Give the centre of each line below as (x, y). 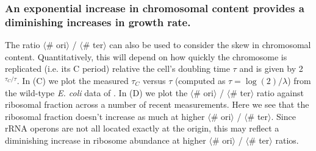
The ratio (23, 45)
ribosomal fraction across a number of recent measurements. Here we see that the (157, 104)
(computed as (200, 80)
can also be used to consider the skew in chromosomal (210, 45)
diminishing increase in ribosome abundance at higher (106, 140)
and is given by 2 (271, 68)
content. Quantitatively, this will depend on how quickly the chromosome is (146, 56)
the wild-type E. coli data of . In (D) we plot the (96, 92)
